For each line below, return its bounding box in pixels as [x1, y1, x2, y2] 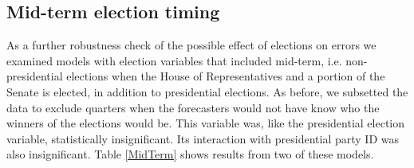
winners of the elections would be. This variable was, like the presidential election [6, 115, 405, 131]
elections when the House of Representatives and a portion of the [66, 68, 385, 84]
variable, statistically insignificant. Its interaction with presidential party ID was [6, 130, 399, 147]
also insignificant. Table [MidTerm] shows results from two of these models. [6, 146, 374, 162]
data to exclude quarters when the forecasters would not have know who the [6, 99, 380, 115]
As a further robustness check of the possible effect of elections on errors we [6, 37, 377, 53]
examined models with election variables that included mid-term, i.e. [6, 52, 342, 68]
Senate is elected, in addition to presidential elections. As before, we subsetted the [6, 83, 408, 100]
